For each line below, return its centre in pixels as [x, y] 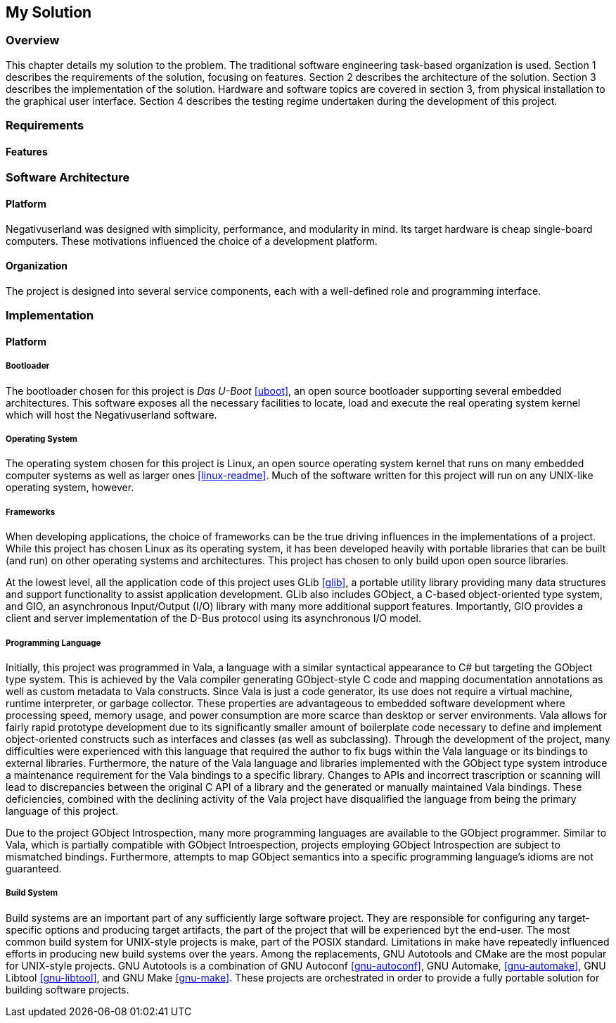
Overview [33, 40]
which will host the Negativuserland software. [111, 414]
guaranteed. [34, 868]
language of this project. [62, 811]
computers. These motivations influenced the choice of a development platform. [192, 241]
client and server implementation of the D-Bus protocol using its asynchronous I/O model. [213, 618]
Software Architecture [68, 178]
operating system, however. [70, 488]
